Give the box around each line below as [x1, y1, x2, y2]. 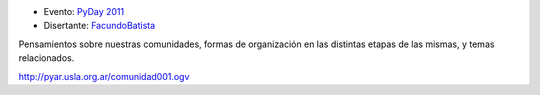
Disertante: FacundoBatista [43, 20, 156, 32]
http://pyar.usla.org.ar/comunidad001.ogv [18, 70, 190, 82]
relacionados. [18, 52, 75, 64]
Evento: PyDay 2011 [43, 6, 125, 17]
